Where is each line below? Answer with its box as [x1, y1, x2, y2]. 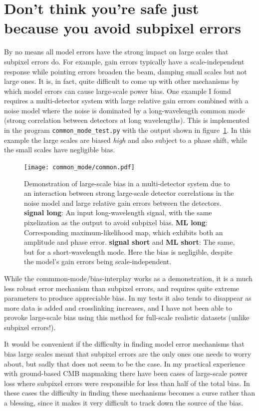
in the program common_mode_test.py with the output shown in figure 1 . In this [4, 125, 251, 135]
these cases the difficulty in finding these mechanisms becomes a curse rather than [4, 388, 256, 398]
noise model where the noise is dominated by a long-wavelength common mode [4, 105, 245, 115]
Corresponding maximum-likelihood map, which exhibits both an [24, 227, 223, 237]
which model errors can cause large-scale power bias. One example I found [4, 85, 231, 96]
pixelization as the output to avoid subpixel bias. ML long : [24, 217, 208, 227]
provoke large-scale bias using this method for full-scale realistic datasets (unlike [4, 312, 250, 323]
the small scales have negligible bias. [4, 144, 115, 155]
